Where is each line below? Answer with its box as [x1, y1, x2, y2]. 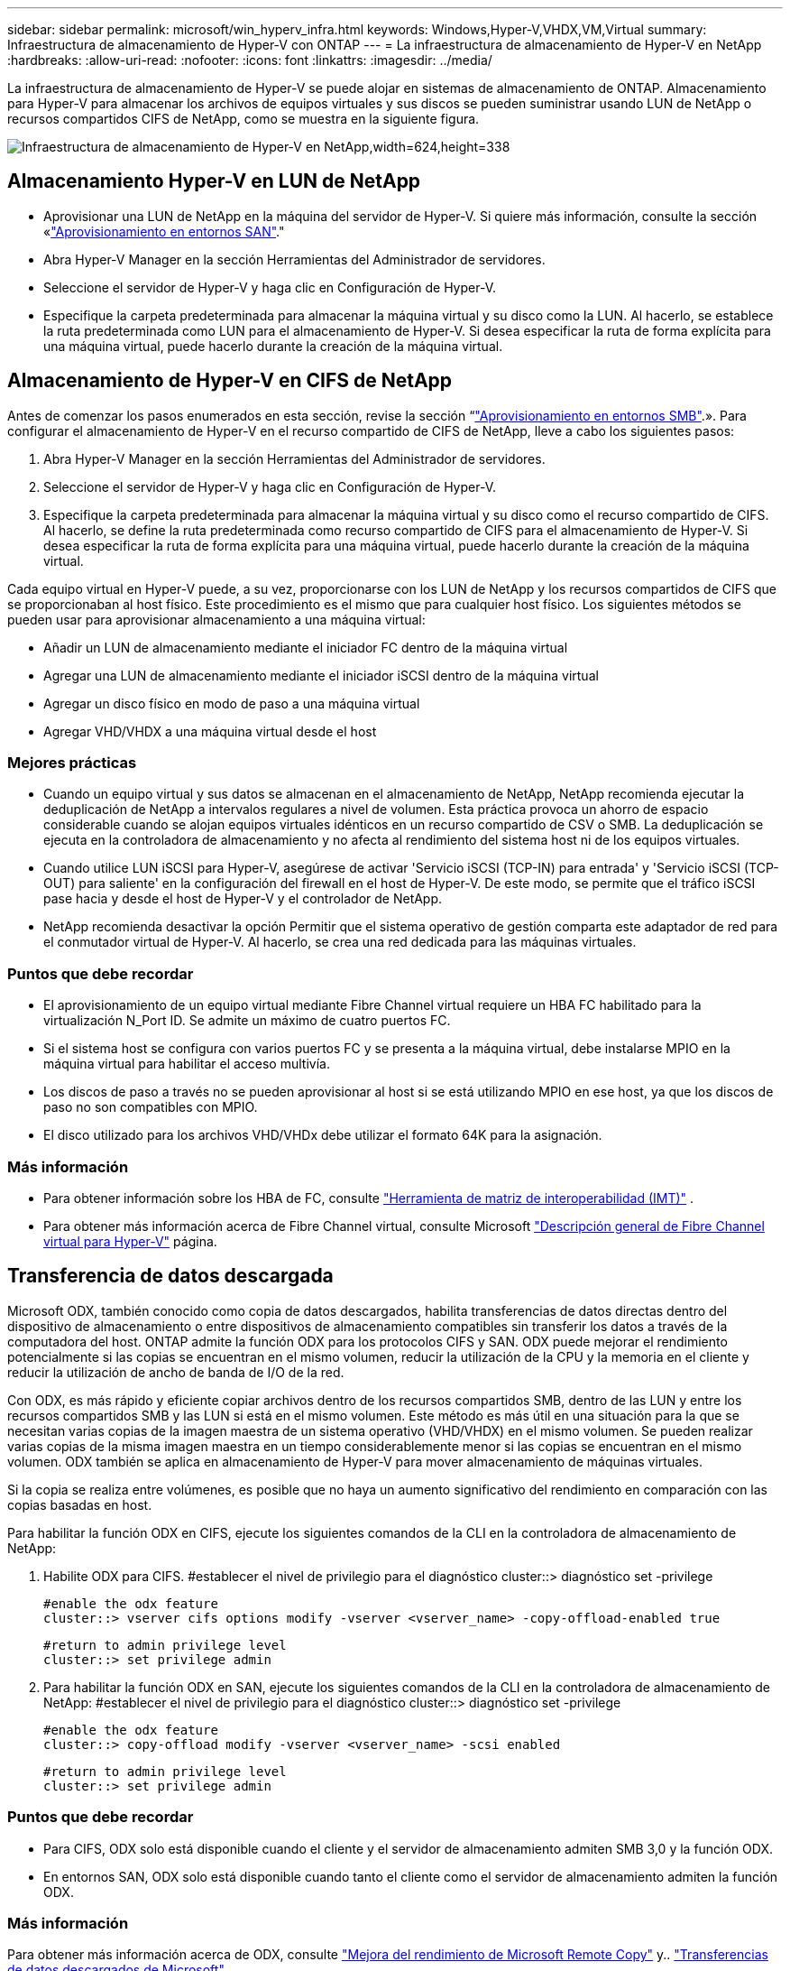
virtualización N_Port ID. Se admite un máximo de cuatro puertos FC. [43, 1013, 451, 1029]
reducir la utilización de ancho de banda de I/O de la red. [7, 1364, 344, 1380]
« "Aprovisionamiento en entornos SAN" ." [43, 223, 285, 239]
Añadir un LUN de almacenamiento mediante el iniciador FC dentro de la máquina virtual [43, 639, 568, 655]
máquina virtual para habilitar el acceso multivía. [43, 1056, 330, 1072]
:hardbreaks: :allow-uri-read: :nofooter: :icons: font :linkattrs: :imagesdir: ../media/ [7, 52, 492, 68]
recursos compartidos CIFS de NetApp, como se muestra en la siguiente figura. [7, 111, 480, 126]
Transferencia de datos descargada [7, 1264, 334, 1288]
